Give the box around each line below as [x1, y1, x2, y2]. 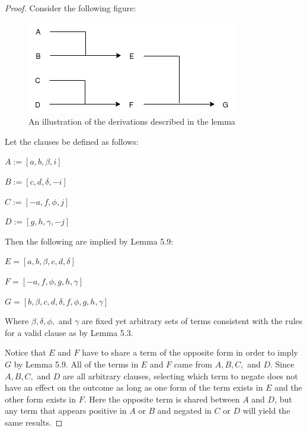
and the [274, 381, 302, 394]
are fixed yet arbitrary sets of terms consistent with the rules [81, 315, 303, 327]
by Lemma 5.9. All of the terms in [14, 357, 139, 370]
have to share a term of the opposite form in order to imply [82, 346, 298, 359]
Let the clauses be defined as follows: [5, 135, 139, 147]
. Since [270, 357, 295, 370]
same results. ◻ [5, 416, 63, 428]
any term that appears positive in [5, 404, 127, 417]
